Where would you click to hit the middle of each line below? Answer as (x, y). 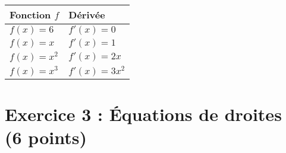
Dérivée (87, 15)
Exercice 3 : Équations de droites (143, 114)
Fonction (30, 15)
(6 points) (46, 137)
